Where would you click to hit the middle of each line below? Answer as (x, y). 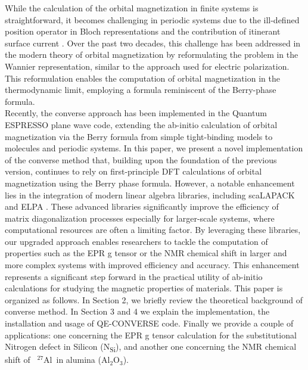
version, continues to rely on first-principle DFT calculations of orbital (133, 171)
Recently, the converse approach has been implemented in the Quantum (136, 113)
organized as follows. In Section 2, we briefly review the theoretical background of (154, 299)
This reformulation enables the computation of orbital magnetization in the (142, 78)
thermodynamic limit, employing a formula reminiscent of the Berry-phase (141, 90)
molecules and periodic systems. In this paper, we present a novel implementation (154, 148)
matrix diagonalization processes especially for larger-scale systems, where (140, 218)
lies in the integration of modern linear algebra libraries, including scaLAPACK (150, 195)
